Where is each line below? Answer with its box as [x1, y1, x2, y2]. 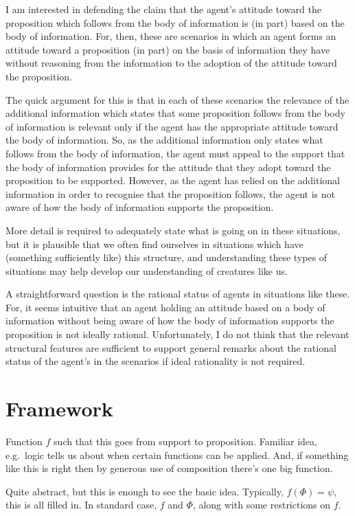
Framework [5, 394, 113, 423]
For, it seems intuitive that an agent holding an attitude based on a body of [5, 300, 325, 314]
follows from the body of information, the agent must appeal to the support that [5, 146, 345, 160]
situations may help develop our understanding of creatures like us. [5, 263, 288, 278]
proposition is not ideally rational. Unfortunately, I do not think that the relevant [5, 327, 350, 341]
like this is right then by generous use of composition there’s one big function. [5, 461, 333, 475]
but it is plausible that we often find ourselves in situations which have [5, 236, 304, 251]
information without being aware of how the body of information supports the [5, 313, 334, 328]
